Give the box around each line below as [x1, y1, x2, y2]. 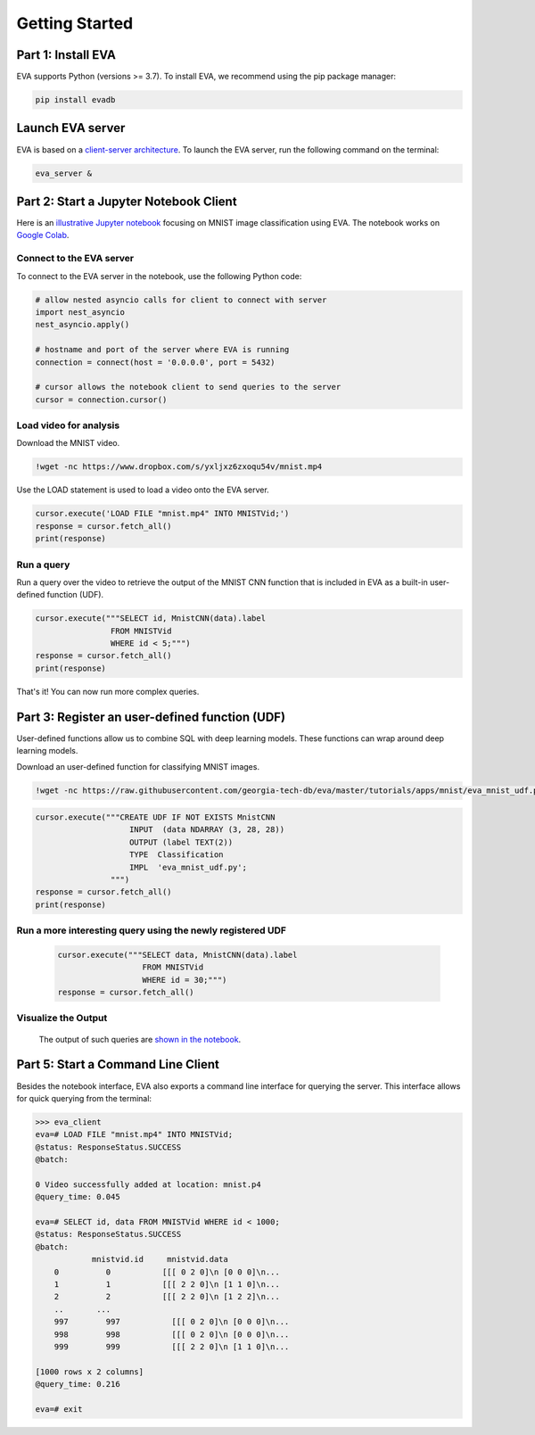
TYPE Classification [129, 850, 224, 860]
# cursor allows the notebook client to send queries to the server [35, 382, 342, 392]
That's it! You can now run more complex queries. [16, 686, 200, 697]
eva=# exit [35, 1404, 83, 1414]
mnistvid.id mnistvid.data [91, 1254, 229, 1265]
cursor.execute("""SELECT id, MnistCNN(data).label [35, 614, 267, 623]
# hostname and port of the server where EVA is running [35, 344, 290, 355]
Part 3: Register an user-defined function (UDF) [16, 709, 285, 724]
